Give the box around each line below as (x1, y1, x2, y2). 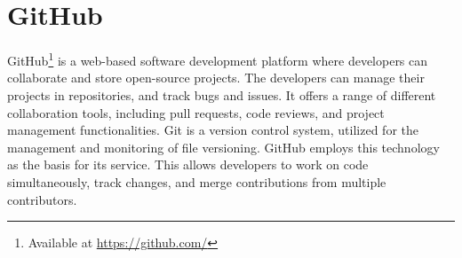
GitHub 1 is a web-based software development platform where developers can (7, 49, 428, 69)
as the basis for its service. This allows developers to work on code (7, 155, 369, 174)
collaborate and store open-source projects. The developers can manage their (7, 68, 425, 87)
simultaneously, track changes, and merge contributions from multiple (7, 172, 386, 191)
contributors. (7, 190, 77, 208)
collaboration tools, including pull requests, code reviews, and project (7, 103, 385, 121)
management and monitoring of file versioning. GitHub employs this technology (7, 137, 440, 156)
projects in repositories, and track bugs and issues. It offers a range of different (7, 85, 436, 104)
